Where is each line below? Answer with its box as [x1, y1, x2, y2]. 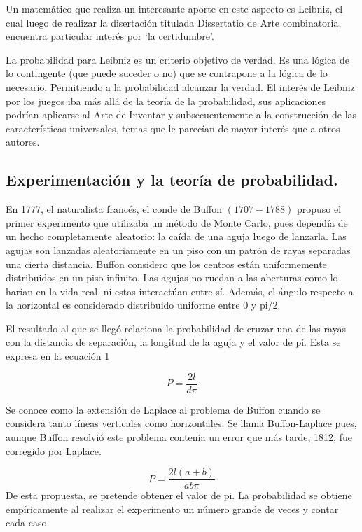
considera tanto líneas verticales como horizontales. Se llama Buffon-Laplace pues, [6, 416, 357, 430]
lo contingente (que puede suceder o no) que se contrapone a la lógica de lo [6, 66, 328, 80]
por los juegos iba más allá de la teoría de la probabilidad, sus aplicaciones [6, 93, 326, 108]
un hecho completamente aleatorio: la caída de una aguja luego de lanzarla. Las [6, 229, 347, 244]
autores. [6, 134, 40, 149]
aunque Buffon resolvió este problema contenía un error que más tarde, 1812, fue [6, 429, 352, 444]
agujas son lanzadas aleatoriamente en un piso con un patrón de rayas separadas [6, 242, 351, 257]
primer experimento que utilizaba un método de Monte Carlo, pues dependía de [6, 215, 348, 230]
